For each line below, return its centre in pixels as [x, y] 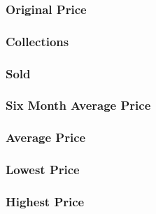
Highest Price [45, 201]
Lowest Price [43, 170]
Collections [37, 41]
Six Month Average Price [78, 105]
